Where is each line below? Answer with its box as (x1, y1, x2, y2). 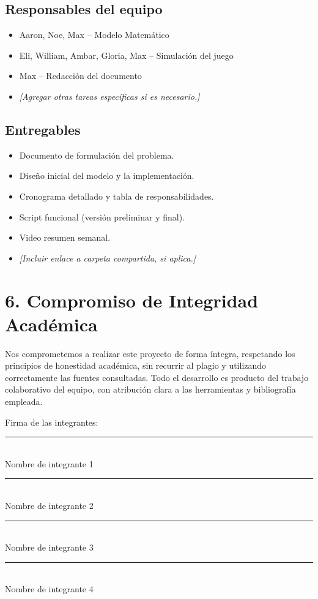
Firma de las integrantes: (5, 415, 98, 428)
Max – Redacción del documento (19, 69, 142, 82)
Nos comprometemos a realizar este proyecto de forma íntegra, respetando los (5, 347, 295, 360)
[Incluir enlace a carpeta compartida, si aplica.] (19, 251, 196, 264)
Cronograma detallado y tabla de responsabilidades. (19, 189, 214, 202)
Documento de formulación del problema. (19, 148, 174, 161)
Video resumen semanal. (19, 231, 111, 244)
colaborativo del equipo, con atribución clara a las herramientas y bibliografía (5, 383, 296, 396)
